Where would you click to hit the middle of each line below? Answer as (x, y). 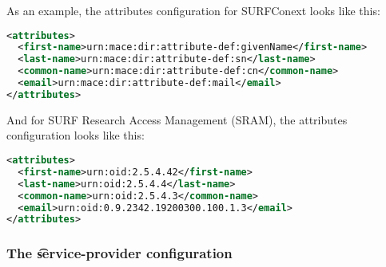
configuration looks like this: (76, 135)
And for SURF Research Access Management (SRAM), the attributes (177, 119)
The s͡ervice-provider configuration (119, 253)
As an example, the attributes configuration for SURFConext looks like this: (193, 10)
